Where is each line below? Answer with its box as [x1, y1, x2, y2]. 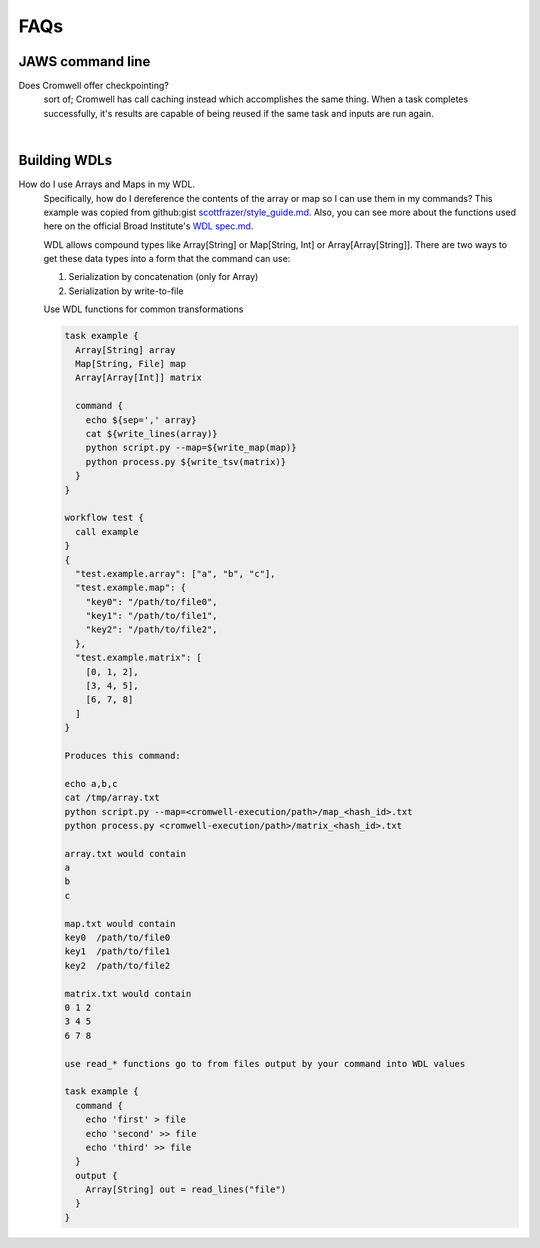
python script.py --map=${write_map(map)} [85, 442, 297, 454]
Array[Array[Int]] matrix [75, 372, 202, 384]
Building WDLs [18, 152, 113, 169]
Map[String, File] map [75, 358, 187, 370]
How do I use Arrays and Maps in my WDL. [18, 178, 195, 190]
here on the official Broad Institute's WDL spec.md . [43, 220, 254, 232]
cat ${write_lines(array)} [85, 428, 219, 439]
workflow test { [64, 512, 145, 524]
